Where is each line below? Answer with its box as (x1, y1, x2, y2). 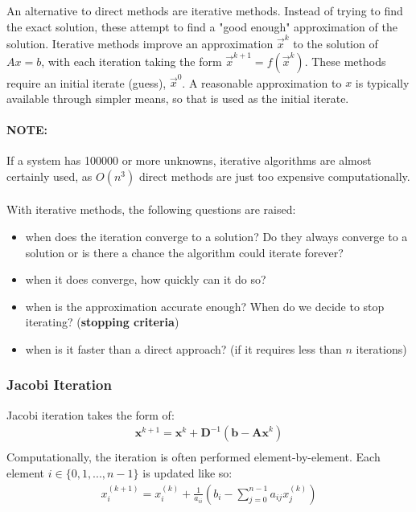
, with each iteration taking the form (41, 52, 222, 69)
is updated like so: (142, 465, 233, 481)
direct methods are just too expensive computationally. (138, 167, 410, 184)
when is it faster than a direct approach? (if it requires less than (25, 340, 342, 357)
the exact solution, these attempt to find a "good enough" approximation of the (6, 18, 397, 35)
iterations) (356, 340, 407, 357)
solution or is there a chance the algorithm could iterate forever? (25, 244, 344, 260)
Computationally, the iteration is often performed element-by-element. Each (6, 449, 381, 465)
